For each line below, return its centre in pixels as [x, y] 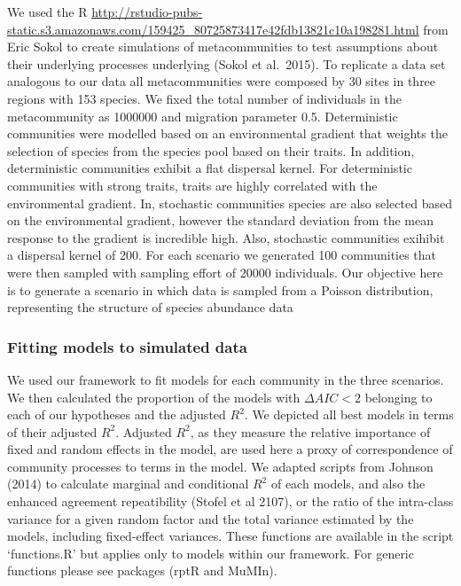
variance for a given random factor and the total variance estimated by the [211, 518]
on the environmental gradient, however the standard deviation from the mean [220, 220]
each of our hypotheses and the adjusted [117, 414]
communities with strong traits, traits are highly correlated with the [192, 185]
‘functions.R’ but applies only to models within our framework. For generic [211, 553]
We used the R [47, 12]
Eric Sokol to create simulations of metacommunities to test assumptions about [223, 47]
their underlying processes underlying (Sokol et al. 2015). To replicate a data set [227, 63]
